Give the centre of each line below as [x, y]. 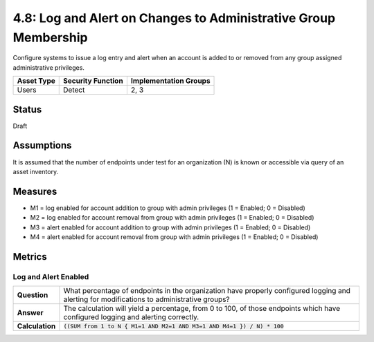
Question [33, 295]
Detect [74, 90]
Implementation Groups [170, 81]
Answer [30, 313]
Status [27, 110]
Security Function [93, 81]
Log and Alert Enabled [51, 276]
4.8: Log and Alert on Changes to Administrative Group [174, 18]
